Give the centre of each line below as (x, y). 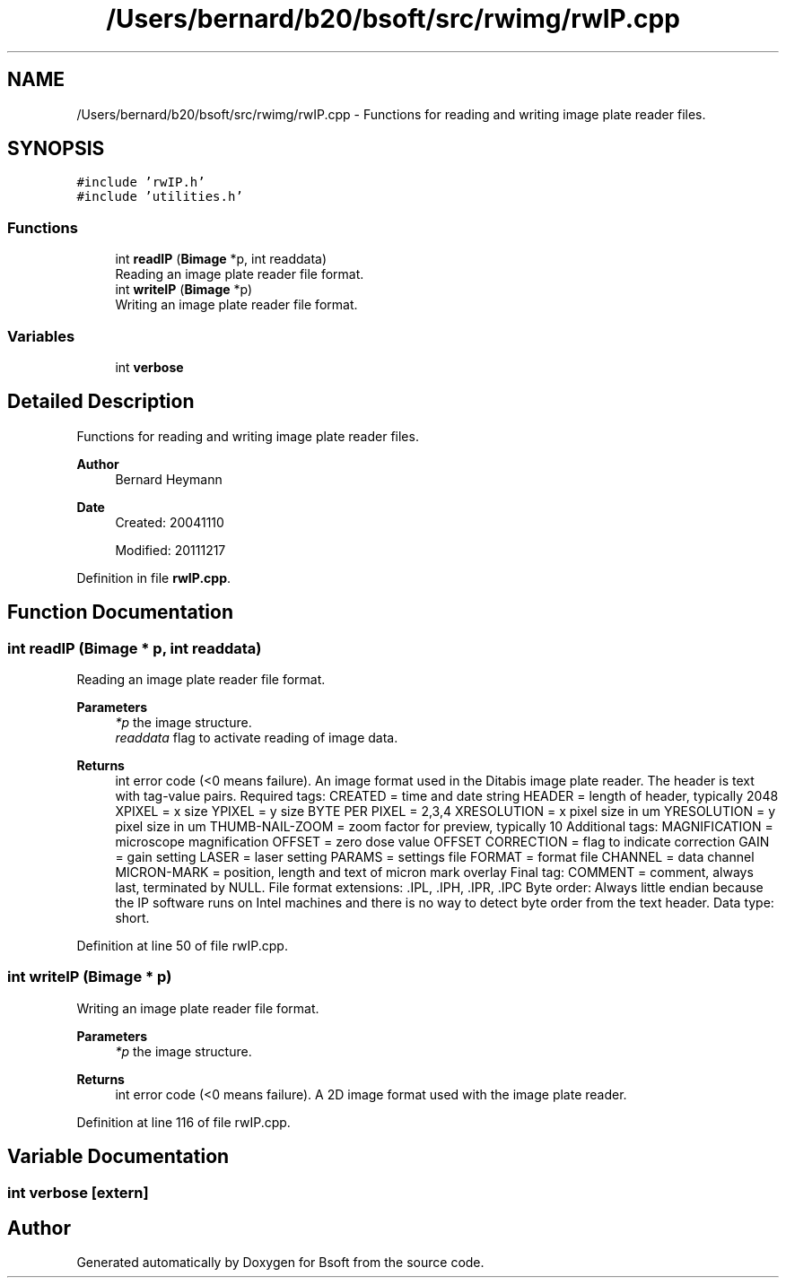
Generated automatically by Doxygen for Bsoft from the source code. (280, 1263)
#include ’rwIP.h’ (141, 182)
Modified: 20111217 (170, 550)
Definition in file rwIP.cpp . (153, 577)
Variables (41, 336)
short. (132, 918)
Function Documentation (120, 612)
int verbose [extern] (78, 1192)
